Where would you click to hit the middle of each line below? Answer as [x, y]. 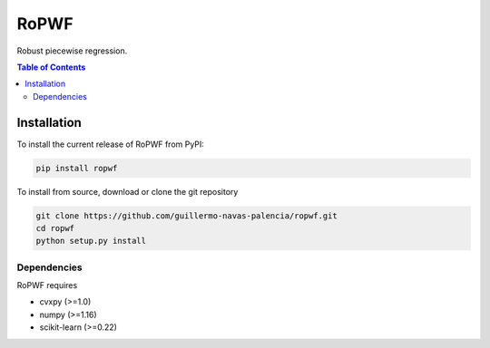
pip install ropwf [77, 168]
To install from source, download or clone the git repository [127, 191]
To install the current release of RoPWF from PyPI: [110, 144]
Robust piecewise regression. [72, 51]
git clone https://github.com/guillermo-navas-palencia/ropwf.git [186, 216]
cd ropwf [55, 228]
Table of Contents [51, 67]
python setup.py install [91, 241]
